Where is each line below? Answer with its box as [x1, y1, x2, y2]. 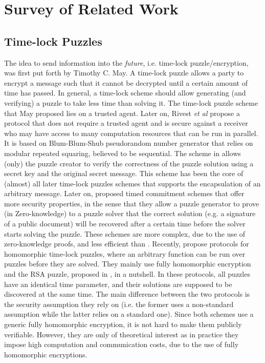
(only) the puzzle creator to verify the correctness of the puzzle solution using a [4, 158, 254, 168]
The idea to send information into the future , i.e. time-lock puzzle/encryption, [4, 57, 249, 68]
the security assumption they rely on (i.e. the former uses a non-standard [4, 298, 234, 309]
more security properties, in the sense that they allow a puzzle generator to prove [4, 198, 259, 208]
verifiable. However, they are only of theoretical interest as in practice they [4, 329, 239, 339]
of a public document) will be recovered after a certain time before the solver [4, 218, 246, 229]
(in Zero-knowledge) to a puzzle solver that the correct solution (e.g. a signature [4, 208, 256, 219]
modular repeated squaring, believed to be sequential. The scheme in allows [4, 147, 241, 158]
